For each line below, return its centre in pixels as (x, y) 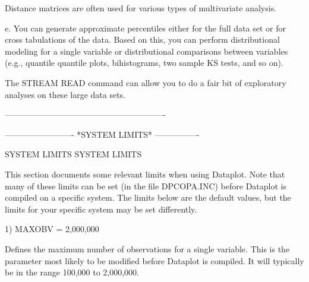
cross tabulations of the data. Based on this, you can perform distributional (142, 39)
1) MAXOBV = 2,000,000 (52, 229)
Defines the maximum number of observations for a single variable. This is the (147, 248)
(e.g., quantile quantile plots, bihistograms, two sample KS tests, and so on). (144, 63)
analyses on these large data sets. (65, 94)
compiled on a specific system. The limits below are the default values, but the (148, 197)
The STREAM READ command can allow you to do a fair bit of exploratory (146, 82)
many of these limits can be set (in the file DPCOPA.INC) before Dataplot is (146, 186)
